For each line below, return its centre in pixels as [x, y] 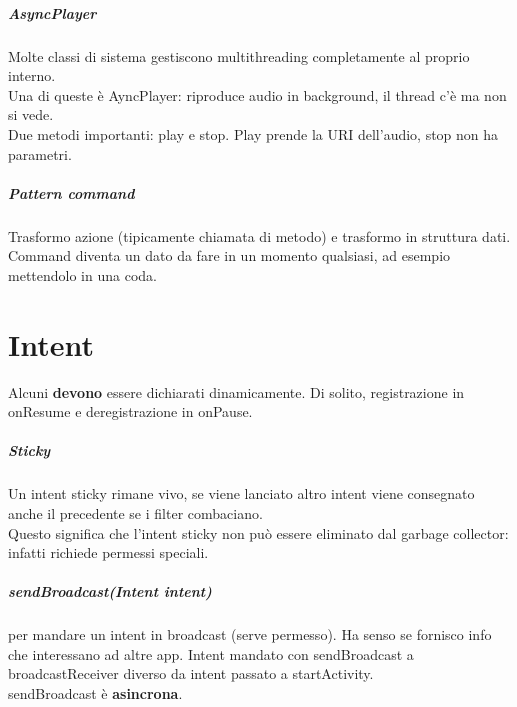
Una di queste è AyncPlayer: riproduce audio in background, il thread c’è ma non [257, 94]
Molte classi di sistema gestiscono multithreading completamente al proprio [239, 55]
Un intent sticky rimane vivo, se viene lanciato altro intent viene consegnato [241, 493]
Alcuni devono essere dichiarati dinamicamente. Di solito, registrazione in [236, 391]
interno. [32, 75]
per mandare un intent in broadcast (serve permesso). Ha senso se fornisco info [250, 634]
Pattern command [71, 192]
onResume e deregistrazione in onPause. [130, 411]
